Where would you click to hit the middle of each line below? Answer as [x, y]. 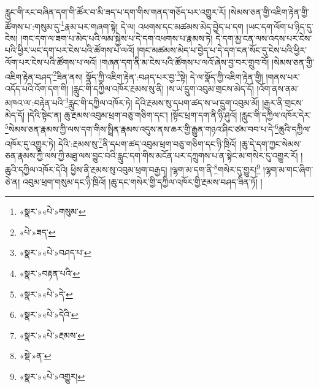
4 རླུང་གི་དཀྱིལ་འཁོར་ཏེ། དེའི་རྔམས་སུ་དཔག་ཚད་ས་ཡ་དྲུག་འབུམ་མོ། [162, 102]
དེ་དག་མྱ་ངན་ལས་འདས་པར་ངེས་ [264, 38]
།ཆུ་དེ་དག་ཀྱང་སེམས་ [271, 143]
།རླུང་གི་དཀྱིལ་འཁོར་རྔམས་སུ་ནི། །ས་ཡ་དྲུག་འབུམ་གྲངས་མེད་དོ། [163, 88]
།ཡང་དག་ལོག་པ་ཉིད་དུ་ [280, 26]
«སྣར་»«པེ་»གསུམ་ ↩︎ [52, 211]
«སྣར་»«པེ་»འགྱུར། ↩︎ [52, 376]
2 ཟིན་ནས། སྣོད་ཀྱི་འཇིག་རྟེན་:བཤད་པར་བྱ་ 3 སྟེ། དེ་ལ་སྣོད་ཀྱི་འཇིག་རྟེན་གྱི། [158, 75]
